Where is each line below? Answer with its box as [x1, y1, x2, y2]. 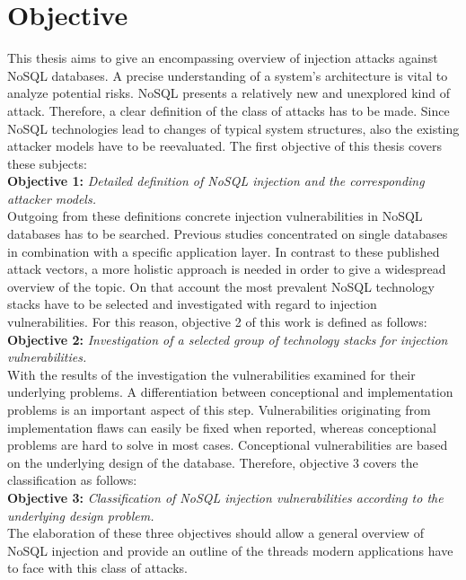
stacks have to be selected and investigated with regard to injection [7, 294, 377, 313]
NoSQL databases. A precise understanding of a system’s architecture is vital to [7, 66, 448, 84]
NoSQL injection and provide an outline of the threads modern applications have [7, 540, 453, 559]
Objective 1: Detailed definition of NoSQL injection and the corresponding [7, 171, 425, 190]
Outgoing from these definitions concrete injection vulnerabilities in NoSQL [7, 207, 423, 225]
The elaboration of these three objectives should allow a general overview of [7, 523, 424, 542]
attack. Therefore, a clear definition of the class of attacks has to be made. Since [7, 101, 450, 119]
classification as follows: [7, 470, 137, 489]
